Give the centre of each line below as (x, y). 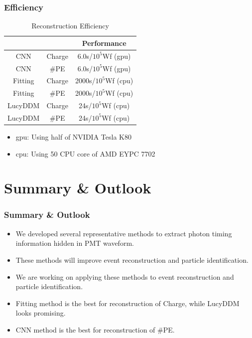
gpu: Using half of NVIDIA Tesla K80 (73, 136)
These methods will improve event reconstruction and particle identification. (132, 259)
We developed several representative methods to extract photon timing (124, 233)
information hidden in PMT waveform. (75, 243)
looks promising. (41, 313)
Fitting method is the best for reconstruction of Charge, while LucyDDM (127, 303)
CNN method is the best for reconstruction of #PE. (95, 329)
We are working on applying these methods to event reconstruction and (125, 276)
